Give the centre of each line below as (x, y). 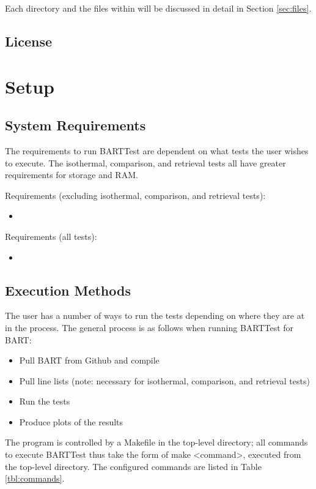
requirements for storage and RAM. (72, 175)
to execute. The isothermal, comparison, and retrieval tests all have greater (145, 162)
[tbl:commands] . (35, 478)
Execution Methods (68, 290)
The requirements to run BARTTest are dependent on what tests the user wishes (157, 150)
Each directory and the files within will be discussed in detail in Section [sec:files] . (158, 8)
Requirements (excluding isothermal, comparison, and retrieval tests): (135, 195)
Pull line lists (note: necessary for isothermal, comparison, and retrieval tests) (164, 380)
